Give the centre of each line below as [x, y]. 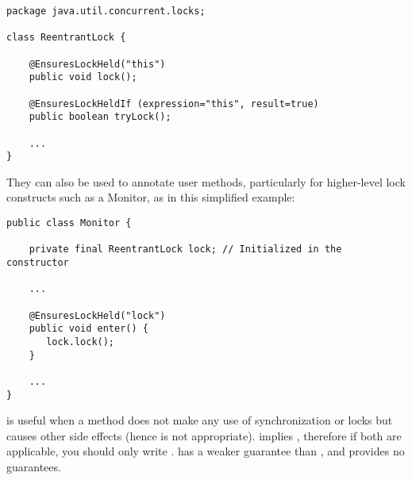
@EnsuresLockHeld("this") [97, 64]
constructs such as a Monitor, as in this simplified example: [151, 197]
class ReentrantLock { [66, 38]
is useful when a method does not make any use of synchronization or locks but [200, 420]
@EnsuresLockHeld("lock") [97, 315]
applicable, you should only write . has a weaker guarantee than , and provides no [206, 451]
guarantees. [34, 467]
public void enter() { [89, 329]
